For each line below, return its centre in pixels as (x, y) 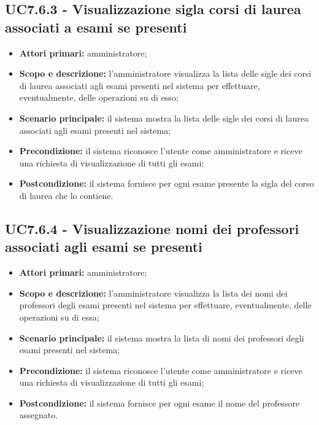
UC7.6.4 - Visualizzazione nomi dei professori (152, 228)
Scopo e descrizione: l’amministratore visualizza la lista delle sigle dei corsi (165, 73)
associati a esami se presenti (96, 27)
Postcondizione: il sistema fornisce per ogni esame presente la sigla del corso (167, 183)
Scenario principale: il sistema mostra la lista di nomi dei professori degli (162, 337)
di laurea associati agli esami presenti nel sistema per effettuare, (140, 85)
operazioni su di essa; (59, 317)
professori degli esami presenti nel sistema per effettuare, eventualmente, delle (165, 305)
